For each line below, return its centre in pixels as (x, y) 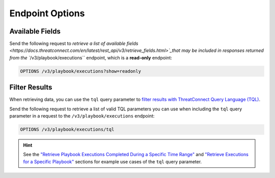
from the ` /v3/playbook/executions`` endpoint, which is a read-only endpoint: (91, 57)
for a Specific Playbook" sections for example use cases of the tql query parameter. (113, 161)
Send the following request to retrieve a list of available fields (74, 44)
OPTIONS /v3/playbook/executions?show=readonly (80, 71)
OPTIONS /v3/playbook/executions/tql (67, 129)
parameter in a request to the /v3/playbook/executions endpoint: (82, 116)
